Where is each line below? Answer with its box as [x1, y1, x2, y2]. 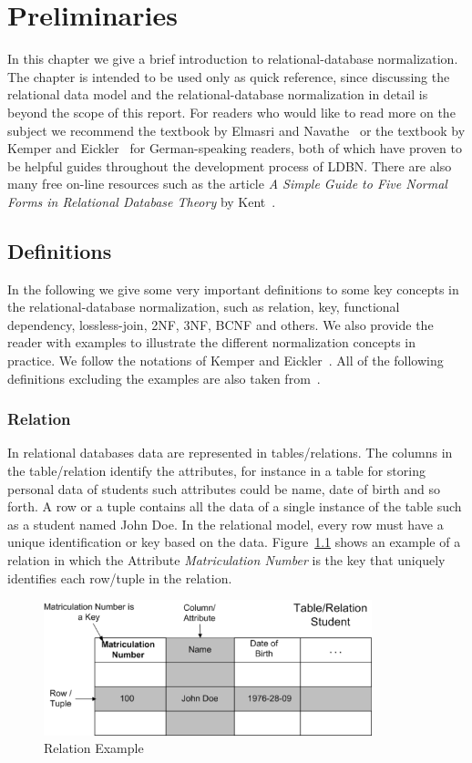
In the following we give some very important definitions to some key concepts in [7, 279, 459, 298]
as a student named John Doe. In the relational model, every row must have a [7, 514, 444, 533]
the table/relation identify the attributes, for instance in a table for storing [7, 461, 426, 480]
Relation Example [44, 738, 144, 758]
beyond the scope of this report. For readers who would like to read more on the [7, 102, 456, 121]
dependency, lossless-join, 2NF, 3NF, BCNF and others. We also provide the [7, 314, 434, 334]
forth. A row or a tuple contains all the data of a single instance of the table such [7, 497, 462, 516]
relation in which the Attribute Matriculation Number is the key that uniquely [7, 551, 446, 570]
